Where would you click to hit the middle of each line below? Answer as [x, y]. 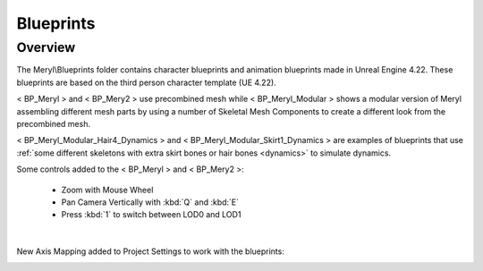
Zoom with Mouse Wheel [107, 190]
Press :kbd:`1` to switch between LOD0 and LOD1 [151, 215]
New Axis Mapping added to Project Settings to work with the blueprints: [151, 251]
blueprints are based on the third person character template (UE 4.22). [146, 82]
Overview [46, 47]
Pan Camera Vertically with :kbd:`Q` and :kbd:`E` [150, 202]
